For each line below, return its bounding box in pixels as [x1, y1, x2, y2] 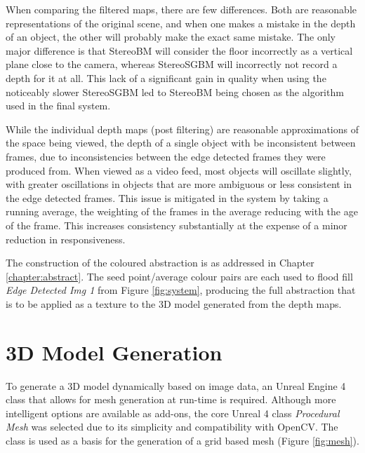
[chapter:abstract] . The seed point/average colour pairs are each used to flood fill [6, 269, 353, 283]
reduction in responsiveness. [6, 231, 126, 246]
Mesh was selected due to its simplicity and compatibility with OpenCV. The [6, 419, 338, 434]
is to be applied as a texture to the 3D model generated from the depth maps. [6, 296, 342, 311]
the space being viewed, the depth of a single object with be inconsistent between [6, 135, 356, 150]
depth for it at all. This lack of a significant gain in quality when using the [6, 70, 326, 85]
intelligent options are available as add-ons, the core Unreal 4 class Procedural [6, 405, 340, 420]
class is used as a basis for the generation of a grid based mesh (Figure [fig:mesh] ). [6, 433, 359, 447]
